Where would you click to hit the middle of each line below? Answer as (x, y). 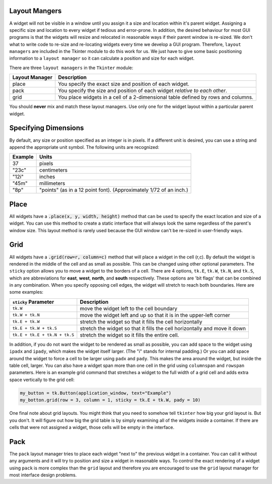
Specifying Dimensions (47, 128)
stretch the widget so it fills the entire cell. (129, 335)
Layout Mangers (36, 11)
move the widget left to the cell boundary (128, 308)
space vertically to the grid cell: (42, 380)
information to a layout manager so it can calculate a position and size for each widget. (102, 59)
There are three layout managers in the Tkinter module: (71, 68)
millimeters (52, 183)
